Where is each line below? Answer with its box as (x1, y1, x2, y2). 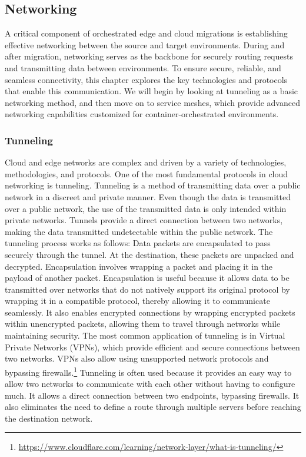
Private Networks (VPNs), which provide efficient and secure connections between (5, 340, 300, 353)
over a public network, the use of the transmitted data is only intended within (5, 202, 287, 214)
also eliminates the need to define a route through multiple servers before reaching (5, 400, 301, 413)
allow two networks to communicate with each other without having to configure (5, 377, 295, 390)
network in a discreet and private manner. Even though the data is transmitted (5, 190, 291, 203)
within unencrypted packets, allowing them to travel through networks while (5, 317, 281, 330)
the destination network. (5, 412, 93, 424)
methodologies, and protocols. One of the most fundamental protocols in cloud (5, 167, 288, 180)
